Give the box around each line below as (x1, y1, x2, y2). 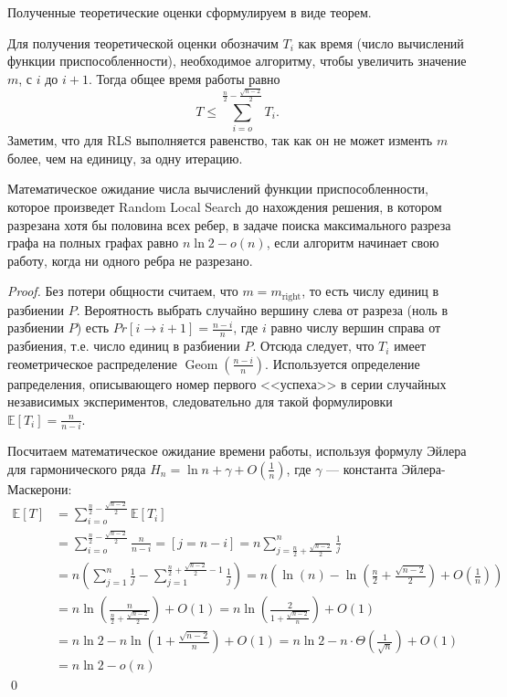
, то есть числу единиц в (301, 281, 439, 301)
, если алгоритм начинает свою (266, 233, 439, 252)
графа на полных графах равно (7, 233, 179, 252)
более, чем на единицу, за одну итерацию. (7, 148, 243, 167)
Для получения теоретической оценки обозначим (7, 33, 279, 52)
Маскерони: (7, 479, 72, 498)
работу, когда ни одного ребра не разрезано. (7, 250, 253, 269)
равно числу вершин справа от (270, 318, 441, 337)
